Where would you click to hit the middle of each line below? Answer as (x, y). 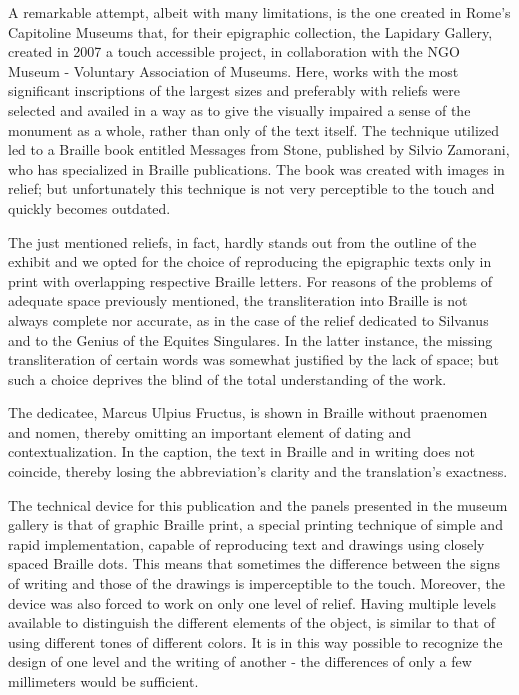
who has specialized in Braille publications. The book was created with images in (256, 168)
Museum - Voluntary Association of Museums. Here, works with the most (233, 70)
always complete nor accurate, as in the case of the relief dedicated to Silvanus (248, 319)
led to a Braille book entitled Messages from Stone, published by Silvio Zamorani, (259, 149)
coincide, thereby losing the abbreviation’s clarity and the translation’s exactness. (258, 471)
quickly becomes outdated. (89, 207)
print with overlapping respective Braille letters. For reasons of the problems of (250, 280)
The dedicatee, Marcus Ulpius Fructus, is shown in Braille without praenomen (248, 412)
